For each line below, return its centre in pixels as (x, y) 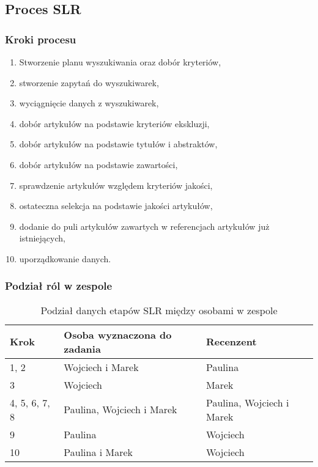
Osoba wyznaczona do (118, 334)
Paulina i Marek (98, 452)
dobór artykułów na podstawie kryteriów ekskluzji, (114, 123)
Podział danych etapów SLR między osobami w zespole (159, 310)
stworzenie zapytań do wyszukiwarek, (89, 82)
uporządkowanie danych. (65, 258)
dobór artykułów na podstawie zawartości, (98, 164)
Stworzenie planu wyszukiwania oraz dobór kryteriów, (120, 62)
